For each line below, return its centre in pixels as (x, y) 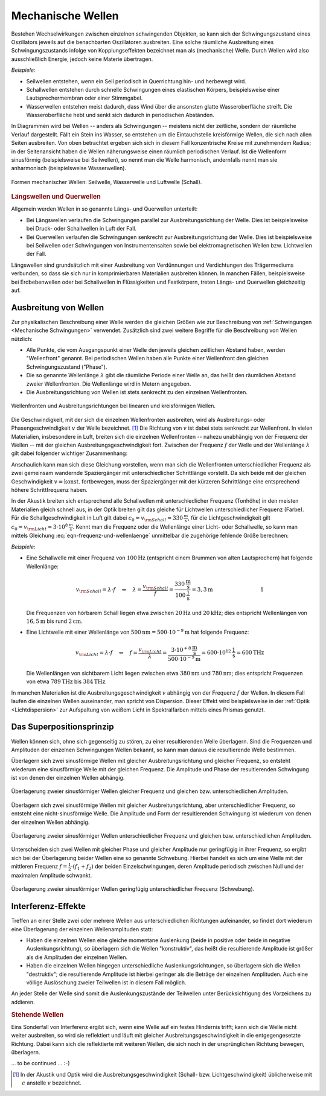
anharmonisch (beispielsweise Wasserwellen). (69, 168)
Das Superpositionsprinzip (62, 727)
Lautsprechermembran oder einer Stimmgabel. (85, 98)
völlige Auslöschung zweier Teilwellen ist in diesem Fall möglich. (106, 982)
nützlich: (22, 339)
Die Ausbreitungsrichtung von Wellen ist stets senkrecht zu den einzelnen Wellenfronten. (137, 392)
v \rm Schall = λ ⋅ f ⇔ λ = (109, 590)
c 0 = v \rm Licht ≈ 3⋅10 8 (40, 527)
